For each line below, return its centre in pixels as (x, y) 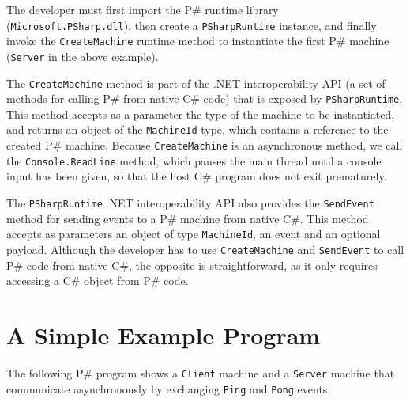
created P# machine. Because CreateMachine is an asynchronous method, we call (205, 145)
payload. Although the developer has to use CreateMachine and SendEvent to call (205, 249)
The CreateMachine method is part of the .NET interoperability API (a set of (196, 83)
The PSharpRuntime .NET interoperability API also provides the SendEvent (190, 203)
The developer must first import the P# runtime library (143, 9)
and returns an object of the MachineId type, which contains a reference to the (197, 129)
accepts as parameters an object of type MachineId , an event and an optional (194, 234)
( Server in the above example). (83, 56)
